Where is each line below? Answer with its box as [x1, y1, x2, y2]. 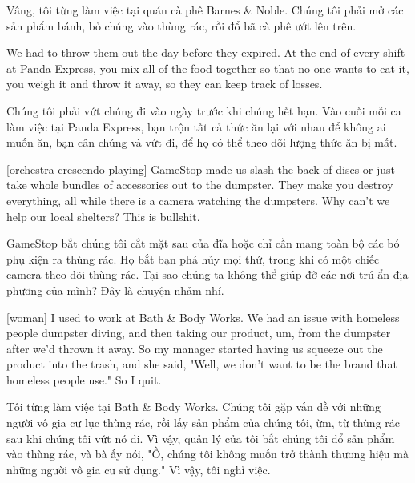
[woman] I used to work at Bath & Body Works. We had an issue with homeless [6, 308, 400, 325]
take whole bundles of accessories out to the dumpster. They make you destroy [6, 176, 393, 193]
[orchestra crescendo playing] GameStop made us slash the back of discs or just [6, 160, 396, 177]
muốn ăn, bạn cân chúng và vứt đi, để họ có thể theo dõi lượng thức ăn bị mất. [6, 134, 397, 151]
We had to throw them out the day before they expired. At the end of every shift [6, 44, 405, 61]
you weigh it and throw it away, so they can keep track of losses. [6, 75, 323, 92]
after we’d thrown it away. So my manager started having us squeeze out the [6, 340, 383, 356]
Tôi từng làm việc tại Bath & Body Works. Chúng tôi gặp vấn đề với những [6, 398, 381, 415]
